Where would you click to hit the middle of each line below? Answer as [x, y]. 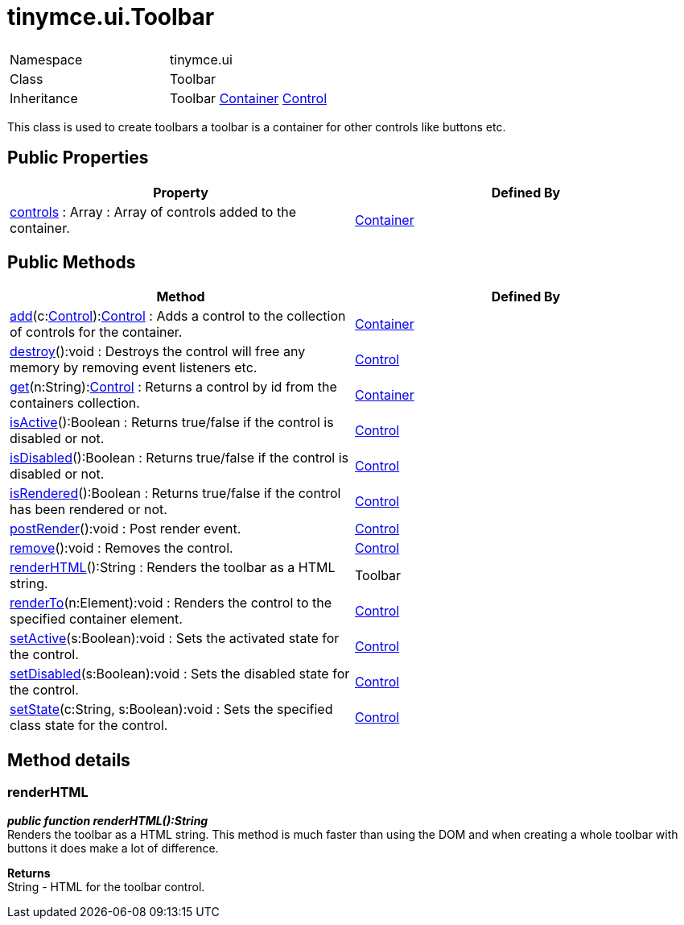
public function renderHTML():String [108, 820]
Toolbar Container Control [249, 98]
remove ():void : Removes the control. [122, 548]
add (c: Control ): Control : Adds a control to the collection [178, 316]
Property [181, 192]
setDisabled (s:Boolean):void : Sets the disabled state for [180, 674]
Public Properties [78, 158]
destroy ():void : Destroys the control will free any [158, 352]
